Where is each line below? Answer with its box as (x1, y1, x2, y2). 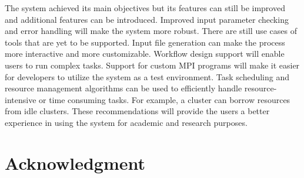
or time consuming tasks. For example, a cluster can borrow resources (39, 93, 290, 105)
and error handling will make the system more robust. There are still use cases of (5, 25, 297, 37)
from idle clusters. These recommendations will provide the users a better (5, 105, 270, 117)
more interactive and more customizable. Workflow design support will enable (5, 47, 285, 60)
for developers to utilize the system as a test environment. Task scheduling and (5, 70, 290, 83)
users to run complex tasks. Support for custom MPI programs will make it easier (5, 59, 300, 71)
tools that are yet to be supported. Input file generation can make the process (5, 36, 285, 48)
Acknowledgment (5, 150, 145, 174)
